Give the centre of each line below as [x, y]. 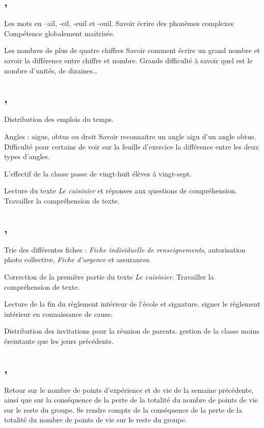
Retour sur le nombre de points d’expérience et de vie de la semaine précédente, [129, 389]
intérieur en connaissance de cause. [59, 313]
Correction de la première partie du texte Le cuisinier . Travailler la [109, 276]
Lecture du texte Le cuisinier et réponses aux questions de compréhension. [121, 191]
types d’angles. [27, 156]
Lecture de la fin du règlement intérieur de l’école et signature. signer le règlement [132, 304]
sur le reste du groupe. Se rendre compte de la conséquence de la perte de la [123, 409]
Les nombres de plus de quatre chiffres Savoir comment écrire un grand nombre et [132, 50]
